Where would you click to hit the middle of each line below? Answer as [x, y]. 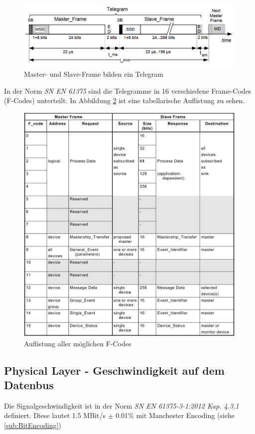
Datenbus [29, 384]
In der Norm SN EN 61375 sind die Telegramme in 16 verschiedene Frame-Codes [128, 90]
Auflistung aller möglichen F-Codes [78, 343]
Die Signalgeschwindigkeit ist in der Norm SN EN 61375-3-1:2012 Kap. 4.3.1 [122, 405]
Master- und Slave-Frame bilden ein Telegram [94, 74]
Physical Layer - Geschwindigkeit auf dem [114, 370]
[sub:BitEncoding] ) [33, 425]
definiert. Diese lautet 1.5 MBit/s [55, 415]
